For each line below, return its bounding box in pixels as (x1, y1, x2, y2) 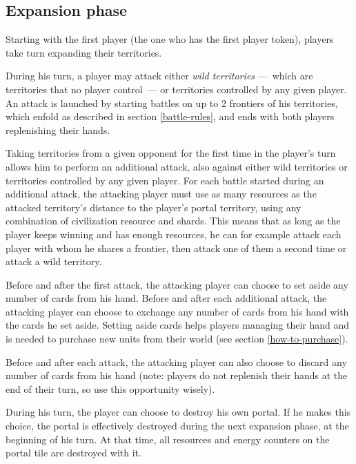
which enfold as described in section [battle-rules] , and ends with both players (6, 109, 335, 124)
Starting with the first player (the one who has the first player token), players (6, 32, 334, 46)
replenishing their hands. (6, 122, 110, 137)
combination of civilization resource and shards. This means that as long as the (6, 213, 341, 228)
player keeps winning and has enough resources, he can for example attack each (6, 226, 342, 241)
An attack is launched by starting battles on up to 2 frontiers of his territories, (6, 95, 338, 110)
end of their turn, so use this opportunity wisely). (6, 381, 215, 396)
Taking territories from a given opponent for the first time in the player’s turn (6, 146, 336, 160)
